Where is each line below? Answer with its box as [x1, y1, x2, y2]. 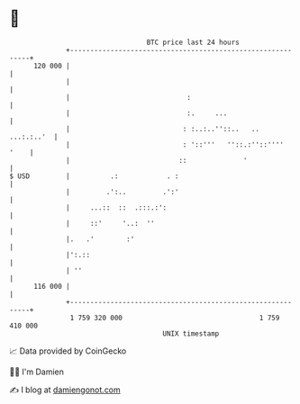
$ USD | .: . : [9, 171, 179, 181]
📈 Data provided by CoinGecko [9, 346, 127, 356]
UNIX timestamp [162, 328, 220, 338]
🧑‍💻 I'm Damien [9, 366, 65, 377]
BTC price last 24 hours [146, 38, 241, 47]
